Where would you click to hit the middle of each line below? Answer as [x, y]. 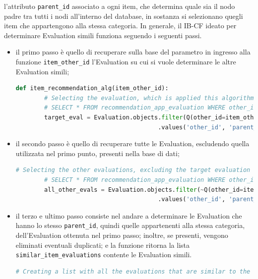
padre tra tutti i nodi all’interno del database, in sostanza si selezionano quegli [124, 16]
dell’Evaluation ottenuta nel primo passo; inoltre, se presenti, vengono [122, 235]
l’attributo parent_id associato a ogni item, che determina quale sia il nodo [120, 6]
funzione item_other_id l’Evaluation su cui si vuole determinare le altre [126, 62]
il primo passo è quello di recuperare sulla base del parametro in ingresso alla [133, 52]
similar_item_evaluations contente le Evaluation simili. [104, 254]
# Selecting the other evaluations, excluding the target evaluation [133, 170]
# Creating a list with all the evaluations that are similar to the [133, 271]
